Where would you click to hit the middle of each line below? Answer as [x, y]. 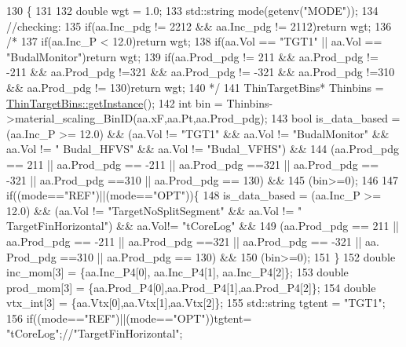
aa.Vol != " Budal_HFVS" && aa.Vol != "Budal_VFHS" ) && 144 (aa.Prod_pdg [203, 149]
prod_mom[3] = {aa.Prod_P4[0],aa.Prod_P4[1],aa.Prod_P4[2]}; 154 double [191, 287]
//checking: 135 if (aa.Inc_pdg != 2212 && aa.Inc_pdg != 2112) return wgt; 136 [199, 26]
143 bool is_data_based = [336, 118]
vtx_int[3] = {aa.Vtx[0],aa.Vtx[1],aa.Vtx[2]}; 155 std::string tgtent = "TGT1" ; [196, 303]
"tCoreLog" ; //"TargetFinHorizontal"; [95, 333]
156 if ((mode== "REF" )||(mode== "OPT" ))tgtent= [129, 318]
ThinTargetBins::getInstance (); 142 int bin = [115, 102]
